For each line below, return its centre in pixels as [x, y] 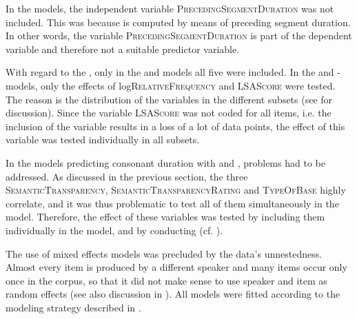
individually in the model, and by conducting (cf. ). [114, 230]
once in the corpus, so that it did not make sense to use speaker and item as [166, 280]
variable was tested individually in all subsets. [103, 140]
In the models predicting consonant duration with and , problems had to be [165, 162]
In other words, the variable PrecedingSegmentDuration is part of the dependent [179, 35]
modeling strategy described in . [73, 307]
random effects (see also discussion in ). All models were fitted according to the [173, 294]
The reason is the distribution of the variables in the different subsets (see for [169, 99]
